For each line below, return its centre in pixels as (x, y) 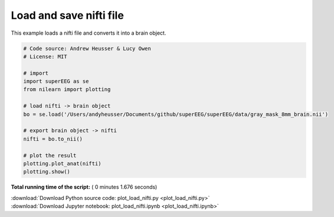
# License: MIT (45, 56)
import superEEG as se (56, 81)
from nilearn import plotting (67, 89)
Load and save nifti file (67, 15)
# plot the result (50, 155)
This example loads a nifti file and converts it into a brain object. (89, 33)
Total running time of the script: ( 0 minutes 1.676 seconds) (84, 187)
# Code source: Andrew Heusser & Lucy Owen (87, 48)
